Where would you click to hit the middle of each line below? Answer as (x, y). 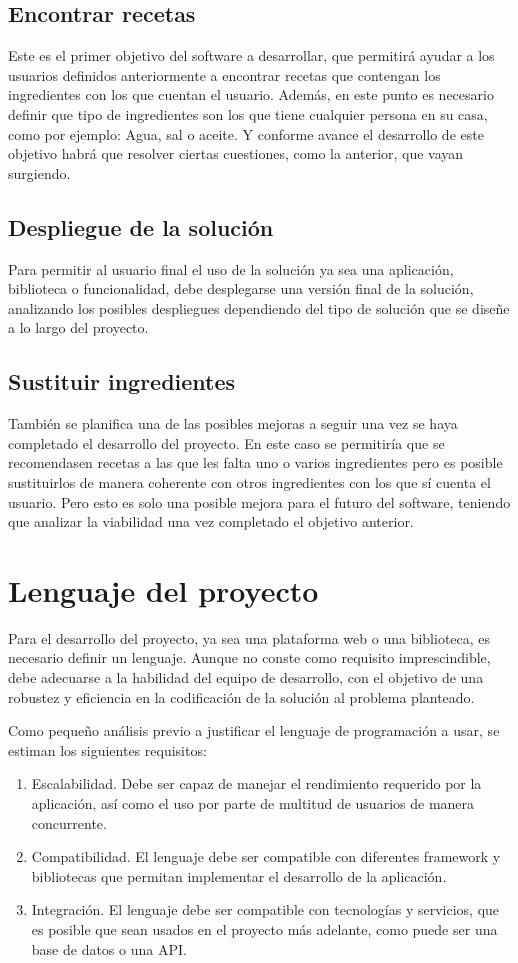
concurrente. (69, 822)
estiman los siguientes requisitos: (107, 749)
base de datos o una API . (109, 948)
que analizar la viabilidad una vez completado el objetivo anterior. (211, 521)
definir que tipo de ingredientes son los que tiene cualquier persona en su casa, (248, 113)
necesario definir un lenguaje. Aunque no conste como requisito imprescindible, (249, 657)
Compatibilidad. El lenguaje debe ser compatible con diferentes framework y (266, 856)
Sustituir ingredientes (122, 381)
